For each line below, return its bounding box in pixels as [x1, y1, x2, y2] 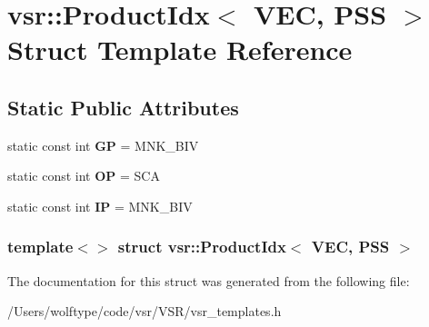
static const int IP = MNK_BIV [7, 196, 193, 215]
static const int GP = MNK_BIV [7, 135, 199, 154]
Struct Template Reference [7, 31, 353, 68]
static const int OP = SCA [7, 166, 160, 185]
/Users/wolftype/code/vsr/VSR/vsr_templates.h [7, 302, 282, 321]
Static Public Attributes [7, 93, 239, 121]
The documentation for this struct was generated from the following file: [7, 271, 410, 290]
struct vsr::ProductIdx [117, 235, 286, 258]
